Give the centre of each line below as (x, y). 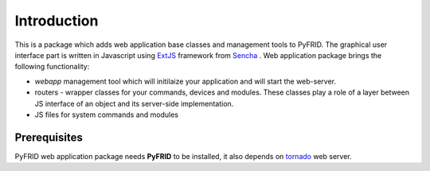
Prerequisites (49, 137)
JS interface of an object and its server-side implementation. (134, 103)
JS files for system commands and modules (107, 115)
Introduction (57, 21)
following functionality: (52, 67)
